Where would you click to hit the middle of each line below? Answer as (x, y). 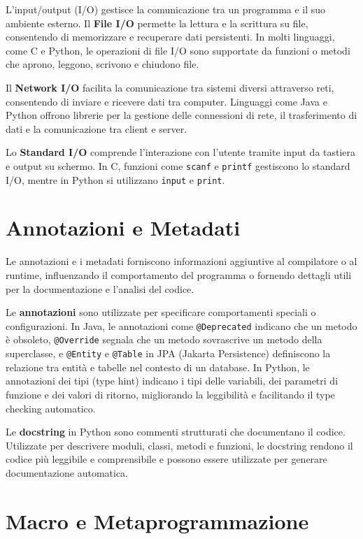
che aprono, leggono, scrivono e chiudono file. (102, 64)
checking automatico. (51, 408)
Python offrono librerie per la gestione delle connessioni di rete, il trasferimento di (181, 115)
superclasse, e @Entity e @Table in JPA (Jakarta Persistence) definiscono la (168, 353)
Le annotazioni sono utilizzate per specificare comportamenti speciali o (161, 312)
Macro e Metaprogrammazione (157, 520)
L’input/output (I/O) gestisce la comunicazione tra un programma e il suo (166, 9)
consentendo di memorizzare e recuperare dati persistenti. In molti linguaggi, (170, 37)
